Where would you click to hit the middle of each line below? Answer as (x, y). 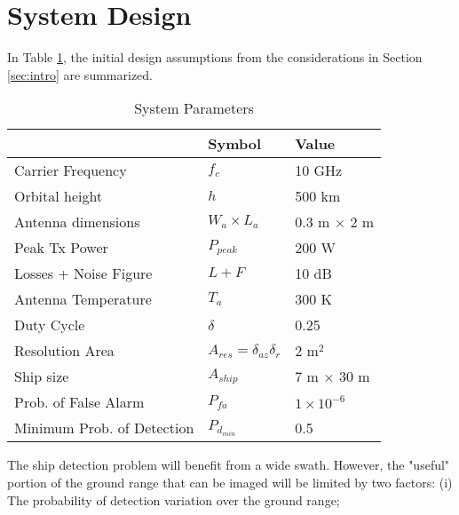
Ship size (42, 376)
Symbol (235, 144)
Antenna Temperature (83, 299)
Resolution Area (64, 351)
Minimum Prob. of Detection (104, 428)
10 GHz (319, 170)
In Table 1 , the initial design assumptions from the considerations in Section (215, 57)
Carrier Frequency (71, 170)
